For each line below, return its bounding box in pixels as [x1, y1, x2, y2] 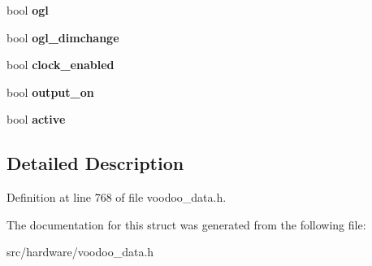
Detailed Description [6, 150, 184, 176]
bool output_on [6, 83, 94, 100]
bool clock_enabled [6, 56, 115, 73]
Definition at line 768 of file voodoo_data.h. [6, 189, 227, 206]
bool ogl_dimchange [6, 28, 119, 46]
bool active [6, 111, 66, 128]
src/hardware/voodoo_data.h [6, 243, 154, 260]
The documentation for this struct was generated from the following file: [6, 216, 366, 233]
